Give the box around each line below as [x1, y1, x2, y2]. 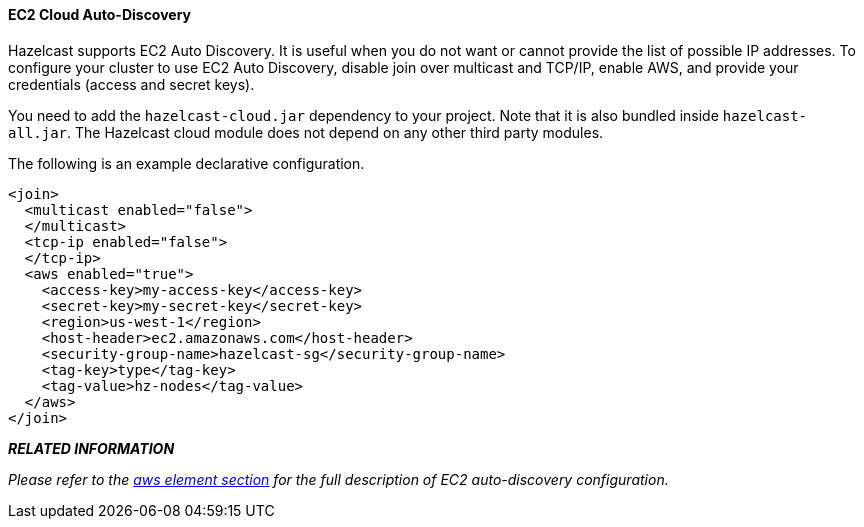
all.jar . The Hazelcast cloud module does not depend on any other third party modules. [8, 123, 604, 141]
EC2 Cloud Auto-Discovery [8, 6, 192, 23]
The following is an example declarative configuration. [8, 154, 365, 172]
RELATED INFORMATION [8, 439, 175, 457]
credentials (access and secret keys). [8, 75, 255, 93]
